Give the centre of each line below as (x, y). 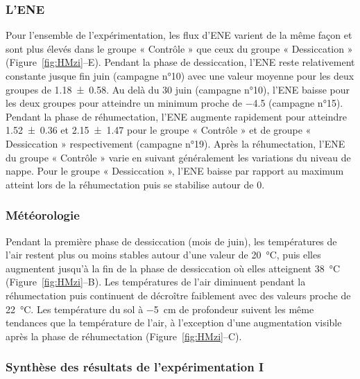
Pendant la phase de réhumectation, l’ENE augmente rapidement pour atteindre (177, 116)
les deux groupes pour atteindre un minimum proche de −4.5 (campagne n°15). (174, 103)
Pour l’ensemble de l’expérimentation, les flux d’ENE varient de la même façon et (179, 35)
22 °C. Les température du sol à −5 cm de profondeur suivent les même (160, 309)
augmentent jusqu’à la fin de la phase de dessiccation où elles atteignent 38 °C (173, 268)
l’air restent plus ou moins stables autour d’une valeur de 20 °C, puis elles (163, 255)
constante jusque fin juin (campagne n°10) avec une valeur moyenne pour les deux (180, 76)
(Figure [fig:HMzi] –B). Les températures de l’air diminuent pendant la (156, 282)
